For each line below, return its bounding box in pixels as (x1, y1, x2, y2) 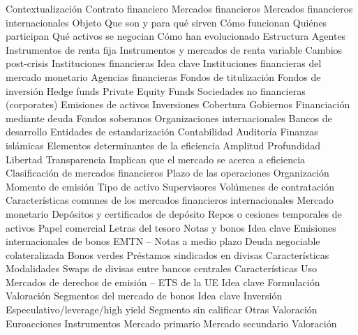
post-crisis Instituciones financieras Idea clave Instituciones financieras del (6, 56, 322, 70)
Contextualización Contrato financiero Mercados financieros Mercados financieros (6, 1, 353, 15)
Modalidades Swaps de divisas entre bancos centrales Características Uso (6, 261, 318, 276)
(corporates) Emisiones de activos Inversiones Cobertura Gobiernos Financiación (6, 97, 350, 112)
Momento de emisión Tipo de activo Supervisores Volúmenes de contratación (6, 179, 334, 193)
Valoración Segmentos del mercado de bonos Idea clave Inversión (6, 288, 283, 303)
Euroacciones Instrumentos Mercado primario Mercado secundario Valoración (6, 315, 337, 330)
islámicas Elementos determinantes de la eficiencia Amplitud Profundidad (6, 137, 321, 152)
